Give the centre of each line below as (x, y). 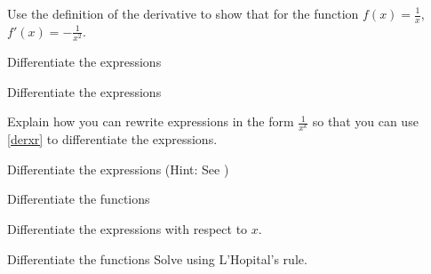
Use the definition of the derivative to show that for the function (183, 13)
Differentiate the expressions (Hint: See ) (118, 169)
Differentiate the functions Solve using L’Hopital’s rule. (157, 258)
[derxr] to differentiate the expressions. (112, 139)
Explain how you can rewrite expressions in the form (151, 121)
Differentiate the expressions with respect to (128, 229)
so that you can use (365, 121)
